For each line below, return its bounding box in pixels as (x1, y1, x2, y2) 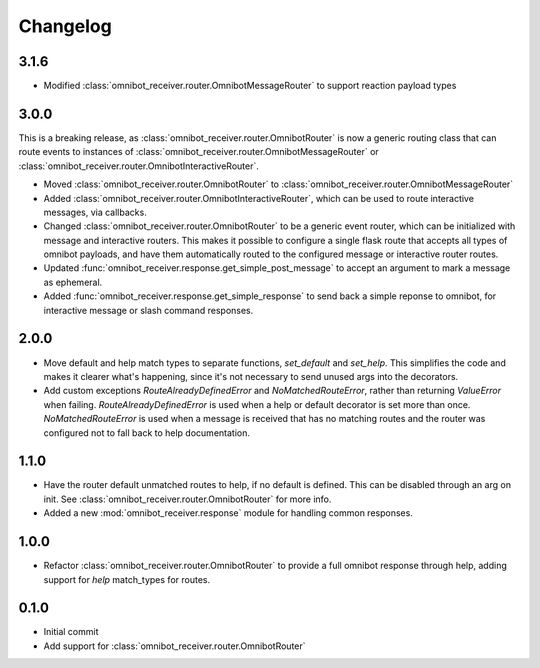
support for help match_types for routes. (43, 573, 210, 585)
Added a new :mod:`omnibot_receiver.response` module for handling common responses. (43, 507, 414, 519)
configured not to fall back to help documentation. (43, 426, 250, 439)
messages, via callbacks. (43, 206, 147, 218)
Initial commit (43, 626, 99, 638)
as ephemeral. (43, 276, 103, 288)
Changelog (18, 15, 112, 37)
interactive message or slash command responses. (43, 304, 254, 316)
